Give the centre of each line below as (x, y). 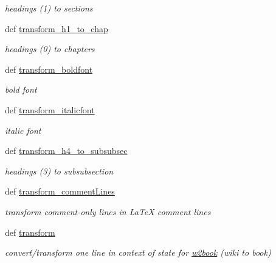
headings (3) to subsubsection (59, 171)
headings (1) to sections (49, 8)
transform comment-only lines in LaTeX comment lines (108, 211)
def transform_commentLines (60, 191)
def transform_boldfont (49, 69)
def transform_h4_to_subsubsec (66, 151)
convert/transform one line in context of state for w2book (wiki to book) (138, 252)
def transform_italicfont (50, 109)
